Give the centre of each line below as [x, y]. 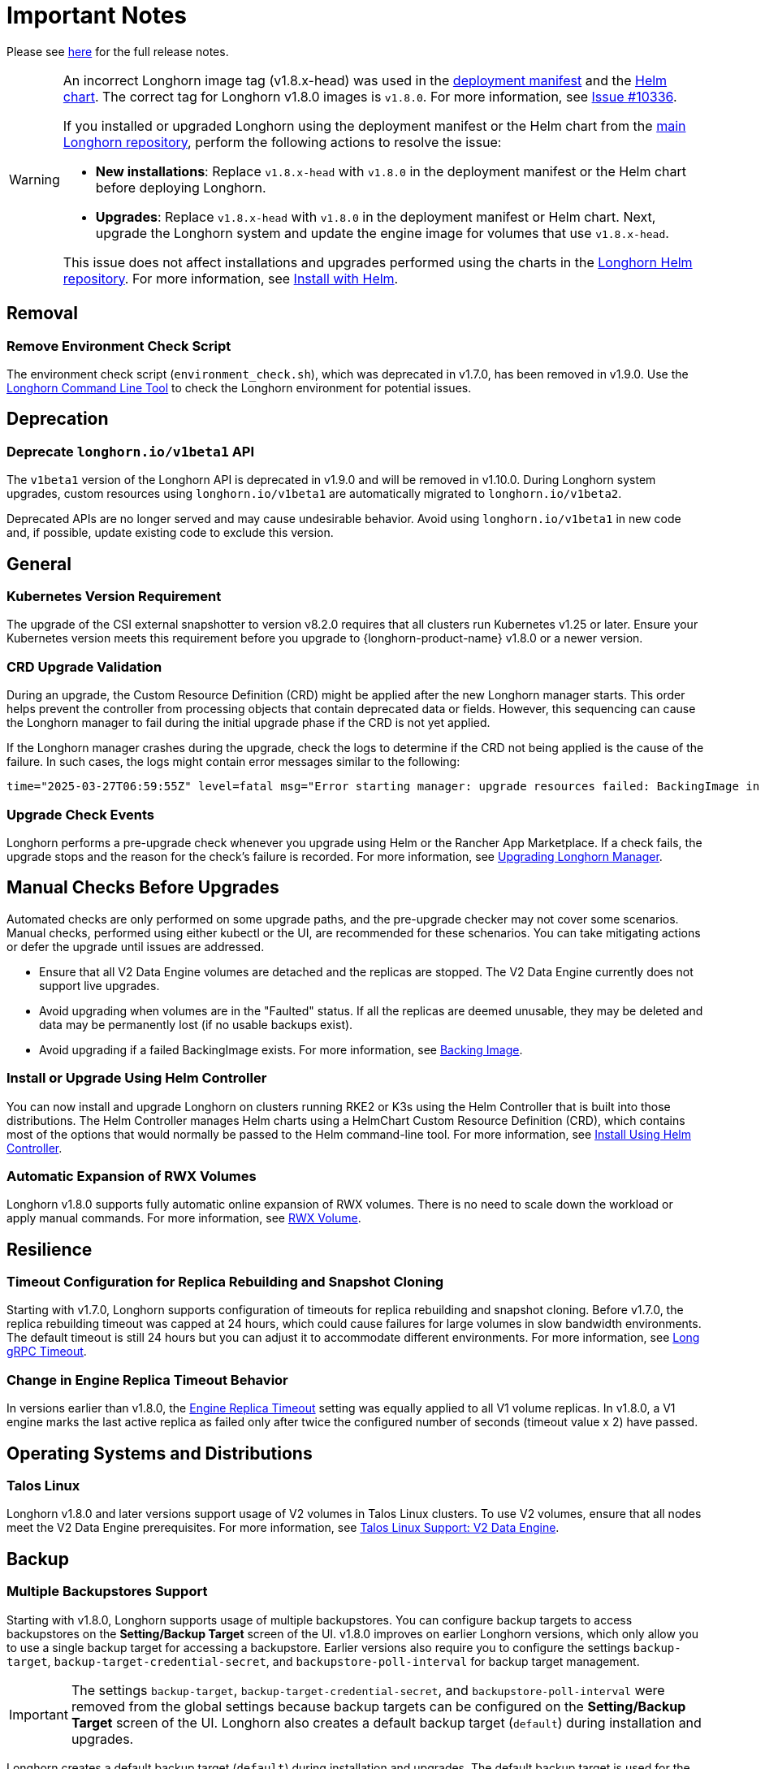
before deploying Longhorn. [181, 187]
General [39, 564]
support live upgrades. [99, 985]
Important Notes [97, 15]
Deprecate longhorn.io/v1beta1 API [131, 451]
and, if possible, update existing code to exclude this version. [170, 533]
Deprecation [58, 419]
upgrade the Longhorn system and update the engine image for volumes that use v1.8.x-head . [382, 233]
